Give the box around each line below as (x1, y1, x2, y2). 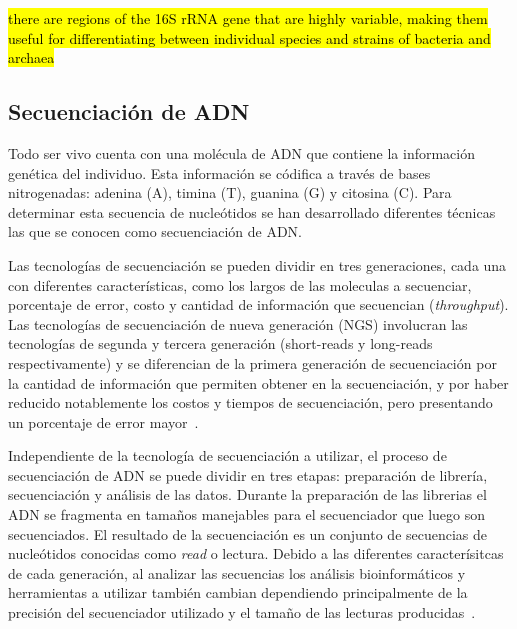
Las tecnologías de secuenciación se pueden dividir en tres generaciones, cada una (8, 254, 507, 275)
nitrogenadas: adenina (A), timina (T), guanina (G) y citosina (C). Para (8, 182, 452, 203)
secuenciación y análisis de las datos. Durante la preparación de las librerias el (8, 484, 487, 505)
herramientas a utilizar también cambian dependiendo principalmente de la (8, 582, 468, 603)
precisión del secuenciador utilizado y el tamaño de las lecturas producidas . (8, 602, 476, 623)
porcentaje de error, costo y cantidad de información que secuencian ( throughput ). (8, 294, 509, 315)
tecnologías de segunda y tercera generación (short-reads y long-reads (8, 333, 433, 354)
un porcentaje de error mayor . (8, 411, 199, 432)
